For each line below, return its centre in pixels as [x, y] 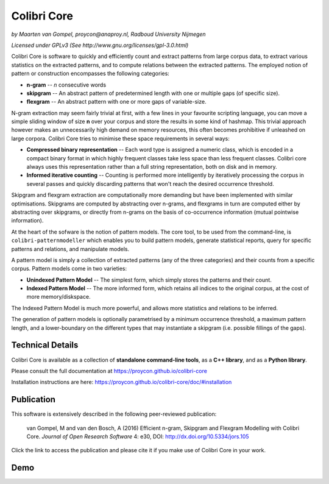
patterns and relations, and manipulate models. [70, 249]
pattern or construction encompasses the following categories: [90, 74]
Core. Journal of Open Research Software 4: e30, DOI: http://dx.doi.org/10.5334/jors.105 [138, 436]
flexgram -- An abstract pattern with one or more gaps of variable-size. [116, 102]
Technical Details [45, 345]
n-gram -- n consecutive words [66, 85]
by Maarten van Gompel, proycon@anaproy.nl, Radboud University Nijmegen [109, 34]
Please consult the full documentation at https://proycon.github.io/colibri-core [109, 371]
